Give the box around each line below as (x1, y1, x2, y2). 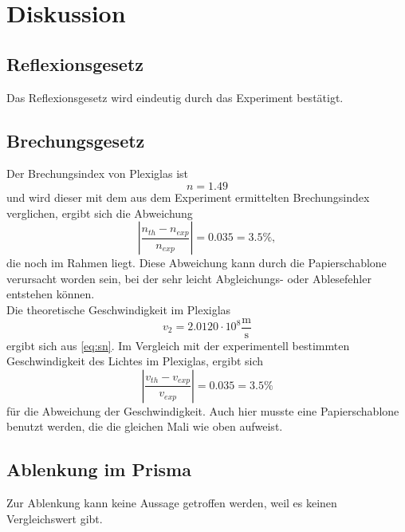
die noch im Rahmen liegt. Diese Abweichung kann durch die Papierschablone (6, 254, 387, 271)
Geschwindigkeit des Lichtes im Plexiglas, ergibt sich (6, 353, 264, 369)
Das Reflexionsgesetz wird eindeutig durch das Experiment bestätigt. (6, 89, 344, 105)
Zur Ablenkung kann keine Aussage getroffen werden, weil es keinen (6, 495, 337, 511)
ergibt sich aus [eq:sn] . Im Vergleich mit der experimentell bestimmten (6, 337, 350, 353)
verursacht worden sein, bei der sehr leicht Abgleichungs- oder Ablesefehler (6, 270, 372, 286)
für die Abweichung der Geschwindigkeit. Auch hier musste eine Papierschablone (6, 402, 399, 419)
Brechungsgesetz (6, 128, 145, 152)
